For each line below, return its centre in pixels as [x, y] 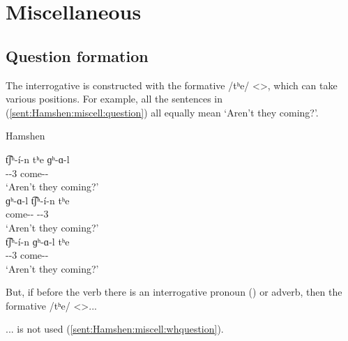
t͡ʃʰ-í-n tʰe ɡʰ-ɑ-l [38, 159]
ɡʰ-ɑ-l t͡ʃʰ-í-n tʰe [38, 200]
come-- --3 [27, 214]
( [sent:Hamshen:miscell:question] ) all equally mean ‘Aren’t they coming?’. [162, 112]
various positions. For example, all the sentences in [114, 99]
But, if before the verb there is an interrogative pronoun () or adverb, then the [174, 292]
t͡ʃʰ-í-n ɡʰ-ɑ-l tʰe [38, 241]
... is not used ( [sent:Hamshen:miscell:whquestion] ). [115, 329]
